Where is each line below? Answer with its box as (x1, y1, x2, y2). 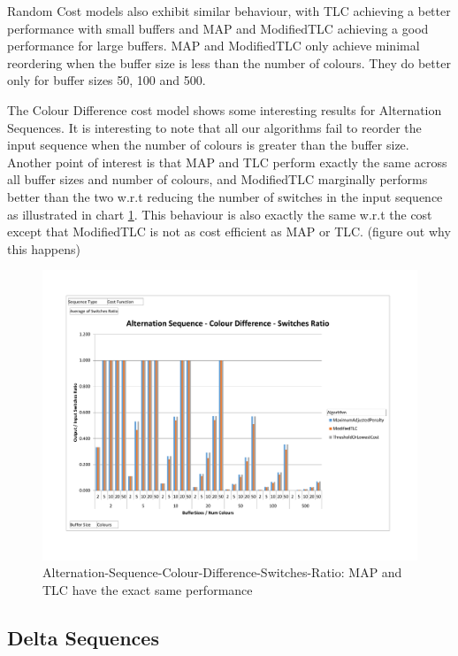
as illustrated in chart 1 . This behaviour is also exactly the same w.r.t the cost (7, 205, 432, 223)
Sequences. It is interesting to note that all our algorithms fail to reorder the (7, 118, 422, 136)
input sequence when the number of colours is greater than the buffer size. (7, 135, 409, 154)
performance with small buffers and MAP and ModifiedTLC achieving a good (7, 19, 429, 37)
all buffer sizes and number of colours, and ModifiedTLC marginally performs (7, 170, 428, 189)
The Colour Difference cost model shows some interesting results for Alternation (7, 100, 442, 119)
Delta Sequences (7, 624, 159, 651)
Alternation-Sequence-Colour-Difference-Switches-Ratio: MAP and (42, 563, 402, 582)
